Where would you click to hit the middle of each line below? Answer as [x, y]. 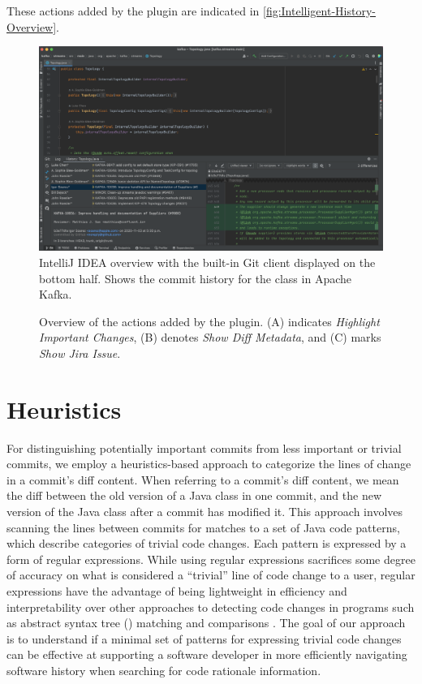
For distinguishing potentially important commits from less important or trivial [204, 447]
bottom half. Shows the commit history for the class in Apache [195, 278]
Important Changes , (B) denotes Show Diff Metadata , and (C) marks [210, 337]
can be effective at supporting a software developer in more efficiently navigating [207, 654]
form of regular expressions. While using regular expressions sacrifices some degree [211, 559]
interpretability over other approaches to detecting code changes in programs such [211, 607]
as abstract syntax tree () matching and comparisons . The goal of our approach [206, 623]
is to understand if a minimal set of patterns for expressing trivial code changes [204, 638]
